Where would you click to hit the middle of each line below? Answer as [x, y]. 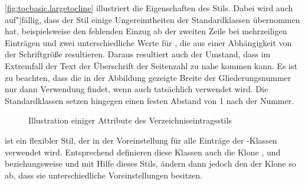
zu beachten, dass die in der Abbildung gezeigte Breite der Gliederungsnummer [148, 77]
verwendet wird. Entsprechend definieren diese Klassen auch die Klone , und [143, 152]
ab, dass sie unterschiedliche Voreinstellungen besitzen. [104, 175]
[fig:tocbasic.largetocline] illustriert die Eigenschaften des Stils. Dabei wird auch [149, 8]
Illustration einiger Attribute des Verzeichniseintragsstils [130, 120]
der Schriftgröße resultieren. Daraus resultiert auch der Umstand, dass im [138, 54]
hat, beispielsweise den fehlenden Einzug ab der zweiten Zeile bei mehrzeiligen [146, 31]
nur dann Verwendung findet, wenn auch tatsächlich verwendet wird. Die [137, 89]
